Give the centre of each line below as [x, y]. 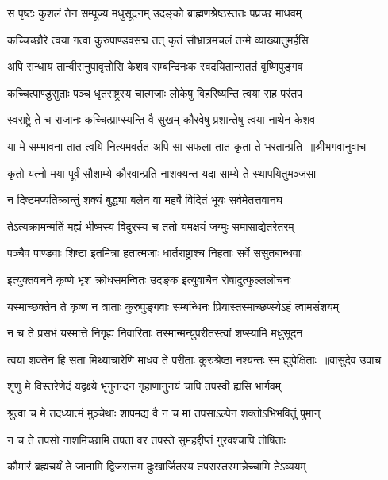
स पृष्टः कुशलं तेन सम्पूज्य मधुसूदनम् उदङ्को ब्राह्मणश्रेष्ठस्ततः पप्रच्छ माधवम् [155, 13]
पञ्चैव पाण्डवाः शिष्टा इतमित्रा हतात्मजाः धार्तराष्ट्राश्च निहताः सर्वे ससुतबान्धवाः [155, 253]
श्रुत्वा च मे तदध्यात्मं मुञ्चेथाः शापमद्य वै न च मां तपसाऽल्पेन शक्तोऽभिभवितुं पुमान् [164, 412]
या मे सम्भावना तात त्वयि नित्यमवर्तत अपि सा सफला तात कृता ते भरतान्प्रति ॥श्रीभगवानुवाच [187, 146]
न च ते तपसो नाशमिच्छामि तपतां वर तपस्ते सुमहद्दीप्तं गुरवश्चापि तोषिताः [146, 439]
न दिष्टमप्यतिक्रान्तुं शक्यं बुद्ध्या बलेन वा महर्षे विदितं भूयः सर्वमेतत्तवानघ [145, 200]
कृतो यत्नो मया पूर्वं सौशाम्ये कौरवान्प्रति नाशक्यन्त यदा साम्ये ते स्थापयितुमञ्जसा [162, 173]
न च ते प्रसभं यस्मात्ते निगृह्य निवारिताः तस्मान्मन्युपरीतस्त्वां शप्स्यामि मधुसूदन [155, 333]
